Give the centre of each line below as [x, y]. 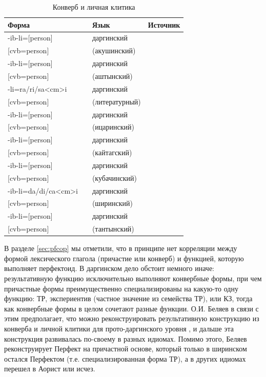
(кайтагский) [112, 152]
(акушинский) [114, 50]
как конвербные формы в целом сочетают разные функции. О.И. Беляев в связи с [131, 308]
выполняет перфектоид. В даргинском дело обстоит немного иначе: [109, 268]
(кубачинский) [115, 177]
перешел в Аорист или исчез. [50, 369]
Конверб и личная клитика [94, 7]
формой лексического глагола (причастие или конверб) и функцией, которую [124, 258]
